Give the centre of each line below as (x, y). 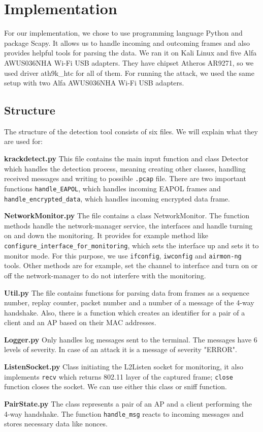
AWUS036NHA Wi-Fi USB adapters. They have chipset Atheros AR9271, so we (129, 62)
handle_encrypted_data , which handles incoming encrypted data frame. (117, 198)
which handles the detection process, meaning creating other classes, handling (125, 168)
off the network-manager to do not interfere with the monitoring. (105, 275)
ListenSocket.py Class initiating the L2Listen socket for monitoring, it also (124, 367)
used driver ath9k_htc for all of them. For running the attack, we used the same (129, 73)
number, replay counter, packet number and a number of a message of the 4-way (129, 303)
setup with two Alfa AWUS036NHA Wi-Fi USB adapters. (94, 83)
